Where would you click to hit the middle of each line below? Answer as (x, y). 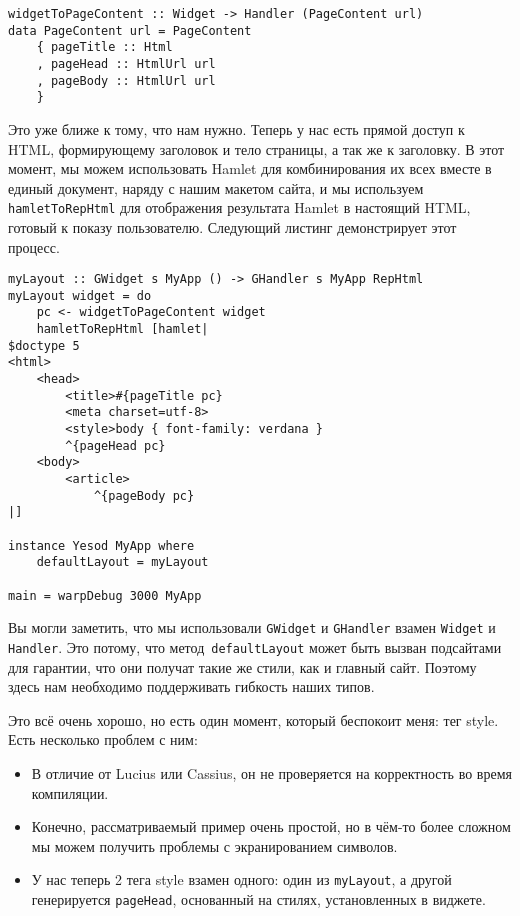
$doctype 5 (44, 345)
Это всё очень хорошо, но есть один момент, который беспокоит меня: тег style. (253, 719)
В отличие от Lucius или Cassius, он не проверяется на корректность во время (271, 772)
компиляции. (70, 792)
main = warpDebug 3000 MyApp (105, 595)
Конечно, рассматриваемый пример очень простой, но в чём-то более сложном (271, 826)
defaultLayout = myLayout (122, 562)
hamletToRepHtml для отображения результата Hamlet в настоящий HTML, (239, 207)
